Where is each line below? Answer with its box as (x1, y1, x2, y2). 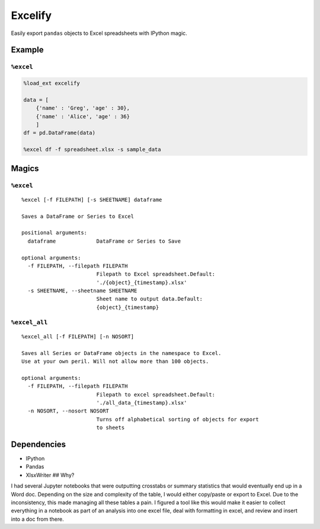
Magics (11, 163, 39, 173)
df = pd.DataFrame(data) (23, 130, 96, 136)
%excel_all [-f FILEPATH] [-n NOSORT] (21, 333, 135, 340)
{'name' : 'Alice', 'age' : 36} (36, 113, 130, 120)
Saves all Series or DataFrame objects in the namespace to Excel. (21, 350, 222, 356)
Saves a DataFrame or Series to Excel (21, 213, 135, 220)
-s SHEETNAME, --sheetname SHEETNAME (27, 288, 137, 294)
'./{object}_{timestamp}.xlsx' (96, 279, 187, 286)
